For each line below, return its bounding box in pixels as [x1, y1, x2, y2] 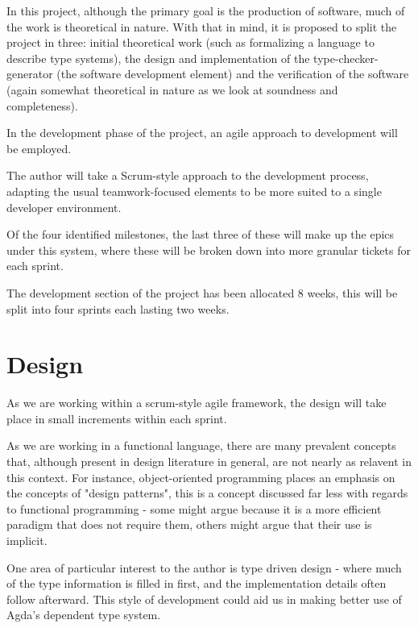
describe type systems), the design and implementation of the [6, 49, 310, 66]
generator [6, 65, 53, 82]
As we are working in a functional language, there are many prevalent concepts [6, 437, 396, 454]
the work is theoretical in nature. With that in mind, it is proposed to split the [6, 18, 397, 35]
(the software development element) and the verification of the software [56, 65, 409, 82]
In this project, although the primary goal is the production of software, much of [6, 2, 405, 19]
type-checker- [313, 49, 379, 66]
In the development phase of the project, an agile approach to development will [6, 124, 398, 141]
